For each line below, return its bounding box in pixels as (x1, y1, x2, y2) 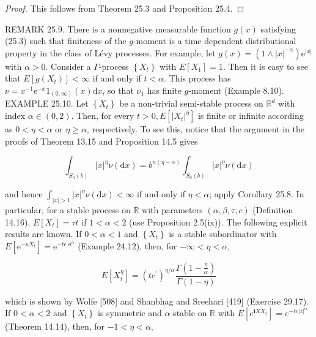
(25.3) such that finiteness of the (5, 34, 127, 47)
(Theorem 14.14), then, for (5, 320, 105, 333)
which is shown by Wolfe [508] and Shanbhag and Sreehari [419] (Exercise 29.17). (5, 294, 309, 307)
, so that (102, 83, 134, 96)
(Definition (252, 203, 293, 216)
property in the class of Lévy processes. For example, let (5, 46, 216, 59)
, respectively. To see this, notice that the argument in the (86, 123, 304, 135)
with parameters (142, 203, 203, 216)
